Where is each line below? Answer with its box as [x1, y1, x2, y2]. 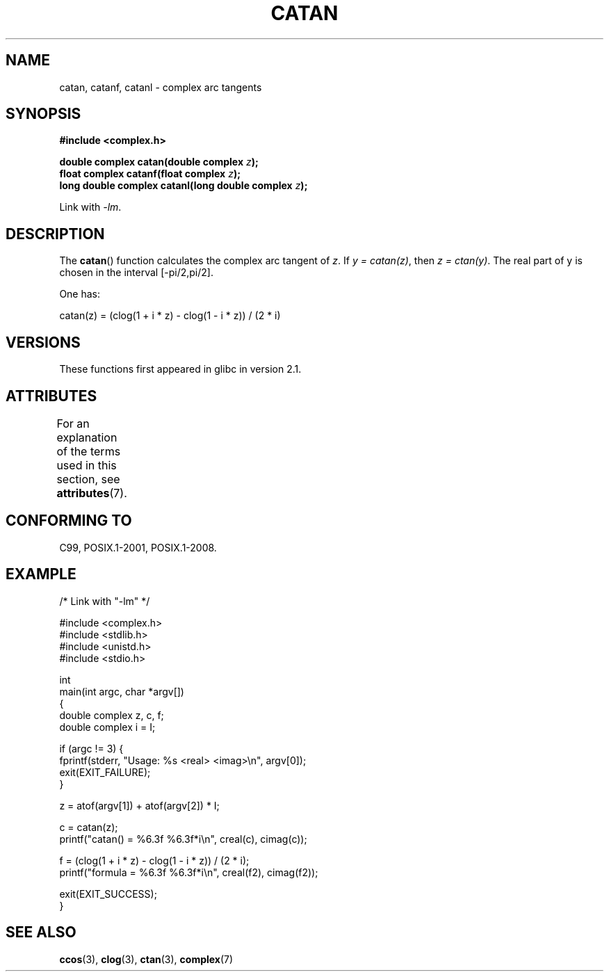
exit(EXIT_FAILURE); [59, 766, 151, 778]
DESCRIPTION [6, 225, 105, 243]
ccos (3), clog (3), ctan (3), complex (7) [59, 953, 234, 965]
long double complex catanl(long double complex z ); [59, 179, 308, 192]
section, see [56, 471, 120, 486]
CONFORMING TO [6, 512, 132, 530]
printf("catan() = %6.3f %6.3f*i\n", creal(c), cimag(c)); [59, 832, 307, 845]
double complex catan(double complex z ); [59, 156, 259, 168]
